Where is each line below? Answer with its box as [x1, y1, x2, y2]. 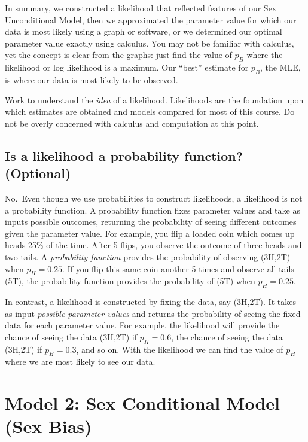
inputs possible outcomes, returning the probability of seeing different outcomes [5, 215, 297, 228]
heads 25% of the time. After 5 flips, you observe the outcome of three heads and [5, 239, 302, 251]
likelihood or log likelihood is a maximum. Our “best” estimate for [5, 61, 249, 74]
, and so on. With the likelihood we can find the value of [76, 343, 283, 355]
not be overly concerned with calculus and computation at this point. [5, 117, 259, 129]
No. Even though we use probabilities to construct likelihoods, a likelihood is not [5, 191, 303, 204]
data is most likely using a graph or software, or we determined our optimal [5, 25, 282, 38]
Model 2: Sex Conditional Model [5, 391, 280, 415]
